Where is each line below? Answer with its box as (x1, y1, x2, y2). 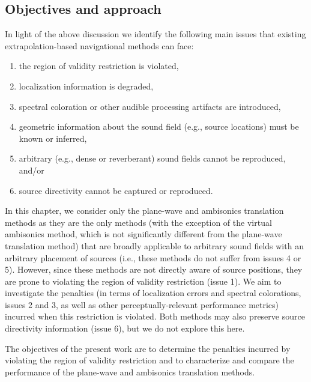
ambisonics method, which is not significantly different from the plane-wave (5, 228, 282, 240)
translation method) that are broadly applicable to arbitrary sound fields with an (5, 239, 304, 252)
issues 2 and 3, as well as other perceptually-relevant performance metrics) (5, 298, 279, 311)
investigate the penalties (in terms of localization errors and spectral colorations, (5, 286, 301, 299)
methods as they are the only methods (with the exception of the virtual (5, 216, 272, 228)
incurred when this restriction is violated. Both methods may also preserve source (5, 310, 305, 323)
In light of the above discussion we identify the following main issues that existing (5, 28, 306, 40)
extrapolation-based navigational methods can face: (5, 39, 194, 52)
